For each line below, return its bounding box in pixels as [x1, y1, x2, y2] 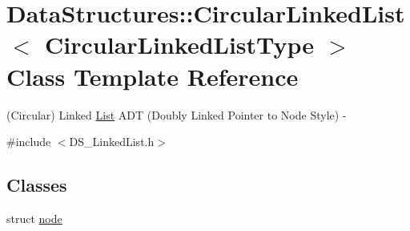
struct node [6, 209, 62, 226]
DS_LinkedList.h [69, 133, 155, 150]
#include [6, 133, 51, 150]
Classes [6, 172, 67, 197]
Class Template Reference [6, 59, 299, 92]
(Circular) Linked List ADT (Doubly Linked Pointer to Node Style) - [6, 106, 347, 123]
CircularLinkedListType [45, 28, 315, 61]
